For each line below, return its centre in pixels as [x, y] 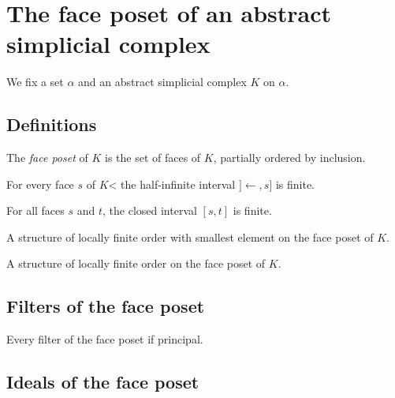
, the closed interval [150, 210]
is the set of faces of [153, 158]
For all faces [35, 210]
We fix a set [35, 82]
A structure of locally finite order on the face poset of [136, 263]
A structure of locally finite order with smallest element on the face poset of [190, 237]
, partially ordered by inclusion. [289, 158]
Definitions [52, 124]
